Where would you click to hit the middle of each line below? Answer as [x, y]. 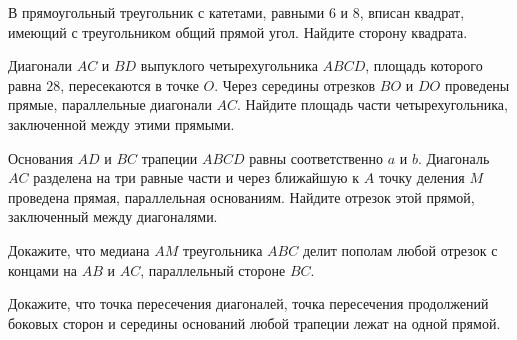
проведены [477, 84]
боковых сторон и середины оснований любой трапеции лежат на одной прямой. [254, 322]
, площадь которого [424, 65]
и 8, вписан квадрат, [402, 12]
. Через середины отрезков [295, 84]
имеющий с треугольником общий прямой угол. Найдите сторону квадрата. [238, 31]
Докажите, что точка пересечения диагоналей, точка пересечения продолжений [248, 303]
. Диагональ [453, 157]
